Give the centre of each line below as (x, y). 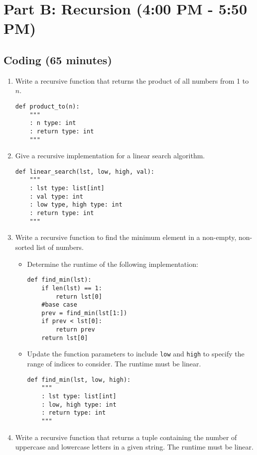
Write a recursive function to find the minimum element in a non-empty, (126, 237)
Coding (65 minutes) (58, 59)
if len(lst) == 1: (72, 288)
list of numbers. (60, 247)
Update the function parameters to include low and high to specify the (136, 354)
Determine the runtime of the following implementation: (113, 264)
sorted (25, 247)
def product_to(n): (47, 106)
